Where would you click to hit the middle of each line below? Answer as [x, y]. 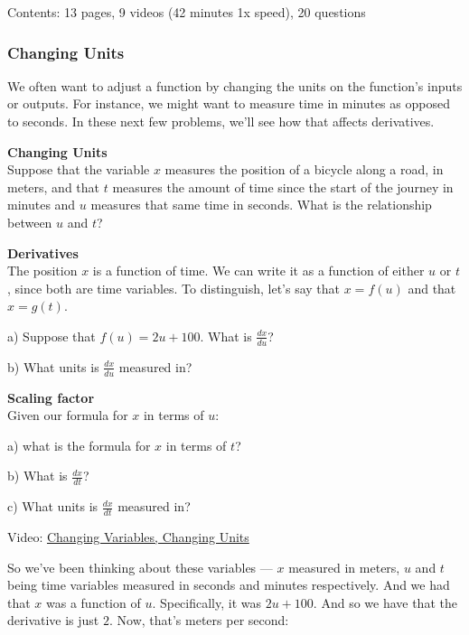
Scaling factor [51, 397]
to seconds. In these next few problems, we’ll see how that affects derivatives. [221, 121]
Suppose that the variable [79, 169]
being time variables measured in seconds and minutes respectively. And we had [229, 585]
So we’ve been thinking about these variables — [140, 567]
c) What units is [53, 506]
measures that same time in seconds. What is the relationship [261, 205]
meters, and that [54, 187]
